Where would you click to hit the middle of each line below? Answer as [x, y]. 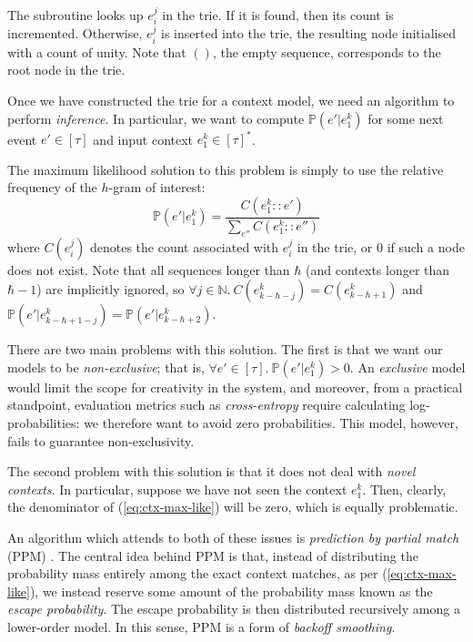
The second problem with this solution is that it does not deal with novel [211, 471]
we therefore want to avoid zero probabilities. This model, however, [271, 422]
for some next [406, 118]
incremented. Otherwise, [75, 33]
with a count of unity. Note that [97, 51]
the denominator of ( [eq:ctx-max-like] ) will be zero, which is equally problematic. [233, 507]
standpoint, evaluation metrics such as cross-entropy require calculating [206, 405]
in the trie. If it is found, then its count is [278, 15]
